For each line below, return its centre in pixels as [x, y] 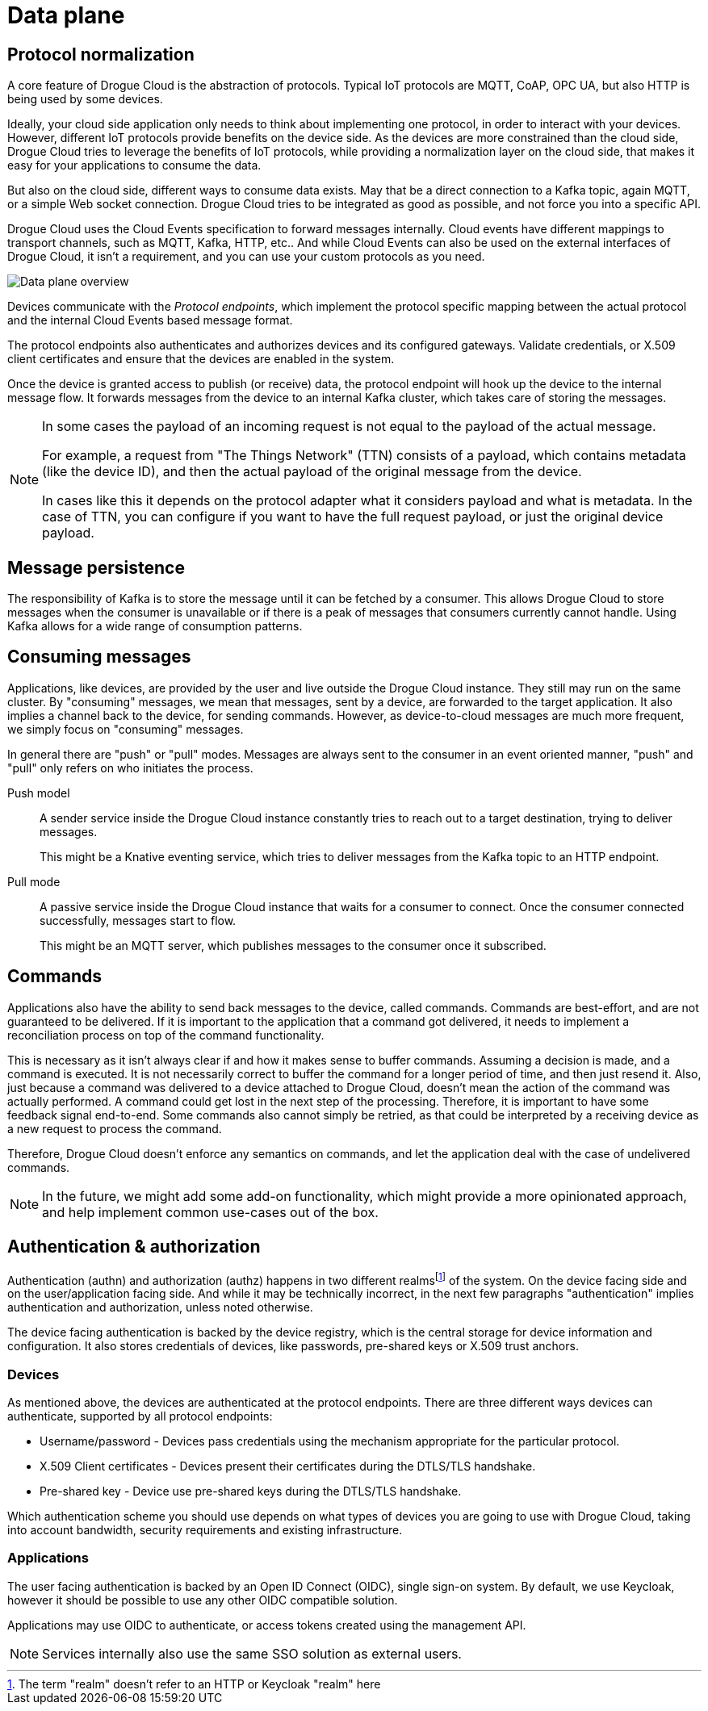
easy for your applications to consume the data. [134, 165]
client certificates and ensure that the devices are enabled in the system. [201, 359]
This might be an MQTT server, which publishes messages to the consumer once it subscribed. [293, 945]
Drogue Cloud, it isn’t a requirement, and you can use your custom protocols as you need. [246, 257]
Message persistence [96, 567]
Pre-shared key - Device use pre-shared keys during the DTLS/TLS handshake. [251, 1491]
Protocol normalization [101, 54]
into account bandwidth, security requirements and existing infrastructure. [205, 1529]
